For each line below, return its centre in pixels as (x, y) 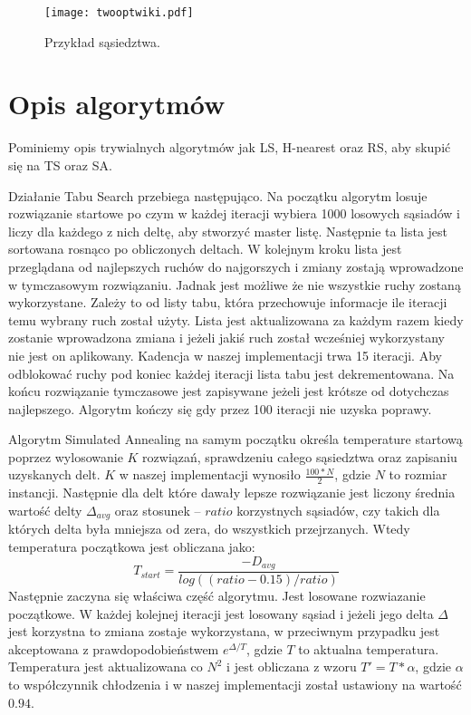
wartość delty (45, 510)
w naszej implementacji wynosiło (210, 474)
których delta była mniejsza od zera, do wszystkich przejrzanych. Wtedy (209, 529)
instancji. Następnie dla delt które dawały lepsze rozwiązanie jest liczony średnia (232, 493)
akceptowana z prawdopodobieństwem (114, 648)
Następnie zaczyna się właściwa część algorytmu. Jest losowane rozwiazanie (217, 596)
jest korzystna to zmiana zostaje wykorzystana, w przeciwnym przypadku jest (224, 631)
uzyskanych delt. (54, 474)
